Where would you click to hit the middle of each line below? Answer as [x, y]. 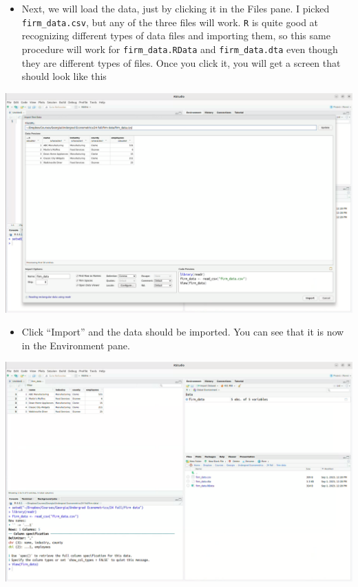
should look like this [64, 76]
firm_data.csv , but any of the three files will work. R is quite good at [170, 22]
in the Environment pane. [76, 345]
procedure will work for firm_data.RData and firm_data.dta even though [180, 49]
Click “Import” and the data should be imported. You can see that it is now [183, 332]
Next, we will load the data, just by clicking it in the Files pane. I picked [176, 8]
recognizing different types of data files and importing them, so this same [176, 35]
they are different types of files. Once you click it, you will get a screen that [181, 62]
